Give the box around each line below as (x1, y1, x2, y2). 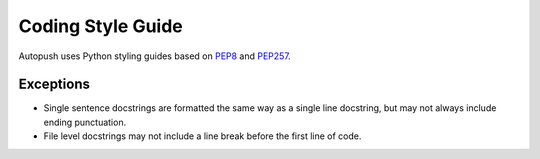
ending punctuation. (43, 116, 127, 128)
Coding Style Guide (18, 15, 184, 37)
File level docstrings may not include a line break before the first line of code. (43, 130, 362, 142)
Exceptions (18, 76, 90, 93)
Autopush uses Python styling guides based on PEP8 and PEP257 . (18, 50, 292, 62)
